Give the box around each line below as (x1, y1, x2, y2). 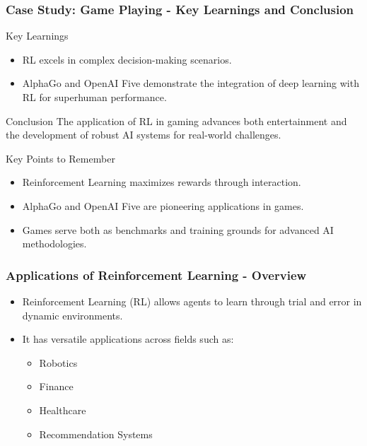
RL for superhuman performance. (22, 90, 167, 104)
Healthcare (39, 402, 86, 417)
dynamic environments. (22, 307, 123, 322)
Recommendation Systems (39, 426, 153, 441)
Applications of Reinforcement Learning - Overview (6, 266, 307, 283)
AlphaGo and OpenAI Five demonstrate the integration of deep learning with (22, 76, 359, 90)
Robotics (39, 355, 78, 370)
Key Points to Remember (6, 151, 115, 165)
